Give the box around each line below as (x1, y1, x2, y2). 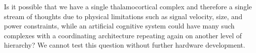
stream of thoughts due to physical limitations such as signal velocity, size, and (4, 11, 243, 21)
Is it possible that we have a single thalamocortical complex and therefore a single (4, 1, 252, 11)
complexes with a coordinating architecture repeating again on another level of (4, 30, 242, 40)
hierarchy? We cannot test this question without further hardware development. (4, 40, 245, 50)
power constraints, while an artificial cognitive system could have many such (4, 21, 235, 31)
